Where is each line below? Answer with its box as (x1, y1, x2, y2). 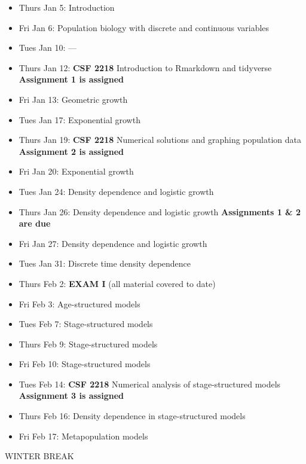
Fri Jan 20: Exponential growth (19, 165, 134, 178)
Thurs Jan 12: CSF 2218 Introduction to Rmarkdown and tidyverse (19, 61, 272, 74)
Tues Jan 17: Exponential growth (19, 113, 140, 126)
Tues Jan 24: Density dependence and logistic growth (19, 185, 214, 197)
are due (19, 217, 51, 230)
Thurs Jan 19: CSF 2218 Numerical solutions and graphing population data (19, 133, 301, 146)
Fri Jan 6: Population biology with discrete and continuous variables (19, 21, 270, 33)
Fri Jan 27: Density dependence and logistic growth (19, 237, 207, 249)
